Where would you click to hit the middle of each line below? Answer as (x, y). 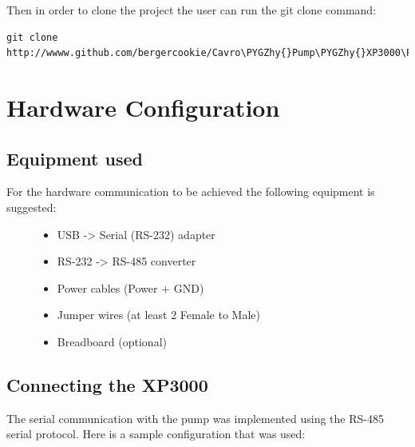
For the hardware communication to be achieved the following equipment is (191, 192)
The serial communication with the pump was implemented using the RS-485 (195, 418)
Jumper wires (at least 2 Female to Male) (158, 315)
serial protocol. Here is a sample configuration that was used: (156, 434)
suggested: (32, 207)
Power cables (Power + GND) (130, 287)
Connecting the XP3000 (107, 384)
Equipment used (75, 158)
